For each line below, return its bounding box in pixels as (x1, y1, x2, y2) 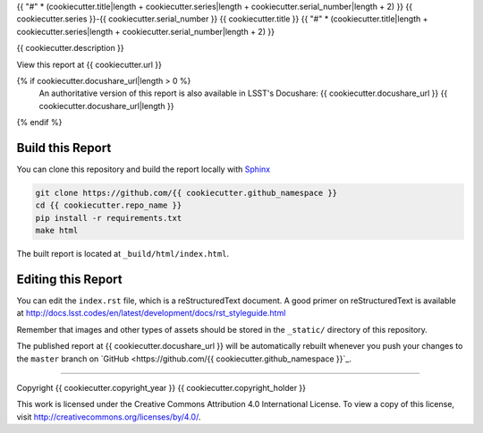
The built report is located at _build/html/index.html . (16, 249, 230, 259)
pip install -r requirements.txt (35, 213, 182, 223)
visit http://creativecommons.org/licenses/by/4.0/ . (16, 412, 201, 422)
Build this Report (16, 140, 112, 156)
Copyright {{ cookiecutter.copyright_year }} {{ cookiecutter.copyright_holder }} (16, 383, 307, 394)
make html (35, 225, 79, 236)
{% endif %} (16, 117, 63, 128)
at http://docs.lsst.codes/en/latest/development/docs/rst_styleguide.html (16, 308, 286, 318)
